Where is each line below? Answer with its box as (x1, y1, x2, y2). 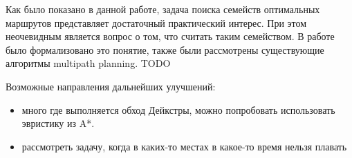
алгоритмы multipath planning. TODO (6, 56, 171, 70)
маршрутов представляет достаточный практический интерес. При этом (6, 15, 307, 30)
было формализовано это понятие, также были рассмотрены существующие (6, 42, 324, 57)
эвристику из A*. (21, 116, 95, 130)
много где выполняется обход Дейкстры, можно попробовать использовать (21, 102, 335, 117)
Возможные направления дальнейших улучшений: (6, 79, 216, 93)
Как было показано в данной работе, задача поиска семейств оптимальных (6, 2, 320, 16)
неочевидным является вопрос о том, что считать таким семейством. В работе (6, 29, 335, 43)
